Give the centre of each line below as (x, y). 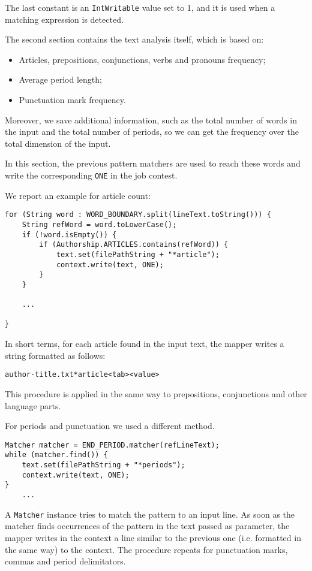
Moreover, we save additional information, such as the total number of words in (151, 120)
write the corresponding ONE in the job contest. (91, 175)
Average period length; (60, 79)
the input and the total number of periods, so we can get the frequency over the (152, 132)
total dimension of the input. (58, 143)
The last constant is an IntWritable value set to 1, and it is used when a (140, 7)
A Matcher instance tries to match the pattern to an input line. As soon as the (150, 514)
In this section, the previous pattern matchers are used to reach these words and (153, 163)
